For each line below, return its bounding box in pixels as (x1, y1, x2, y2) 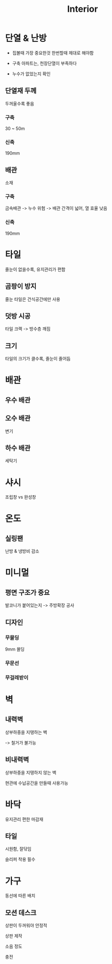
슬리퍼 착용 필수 (5, 856, 36, 862)
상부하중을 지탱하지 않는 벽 (5, 769, 56, 776)
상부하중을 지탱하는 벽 (5, 729, 48, 735)
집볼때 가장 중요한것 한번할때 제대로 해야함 (12, 50, 94, 56)
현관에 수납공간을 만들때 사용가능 (5, 780, 69, 786)
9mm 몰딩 (5, 646, 25, 652)
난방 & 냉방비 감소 (5, 548, 39, 554)
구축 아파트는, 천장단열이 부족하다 (12, 60, 77, 66)
